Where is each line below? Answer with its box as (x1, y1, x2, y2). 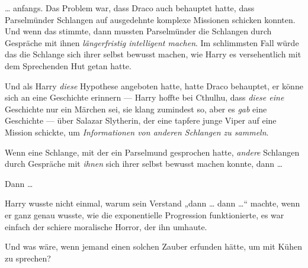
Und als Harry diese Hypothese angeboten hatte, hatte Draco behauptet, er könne (5, 79, 303, 92)
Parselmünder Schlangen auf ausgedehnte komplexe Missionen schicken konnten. (5, 13, 296, 25)
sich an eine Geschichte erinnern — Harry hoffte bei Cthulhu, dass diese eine (5, 91, 284, 104)
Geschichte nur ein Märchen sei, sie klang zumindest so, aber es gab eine (5, 102, 267, 115)
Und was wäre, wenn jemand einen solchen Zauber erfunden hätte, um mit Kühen (5, 240, 302, 253)
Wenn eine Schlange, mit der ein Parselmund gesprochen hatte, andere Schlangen (5, 146, 300, 158)
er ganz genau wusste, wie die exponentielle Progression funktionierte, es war (5, 208, 284, 221)
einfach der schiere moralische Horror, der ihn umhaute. (5, 220, 207, 233)
